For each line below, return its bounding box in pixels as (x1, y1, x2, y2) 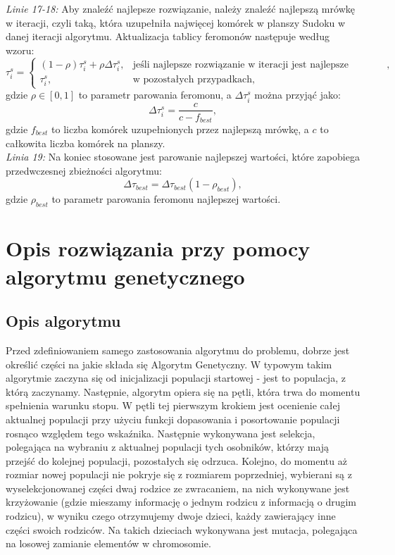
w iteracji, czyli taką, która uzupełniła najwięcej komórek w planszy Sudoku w (6, 15, 346, 30)
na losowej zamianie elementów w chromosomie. (6, 536, 211, 551)
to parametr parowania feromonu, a (78, 87, 232, 102)
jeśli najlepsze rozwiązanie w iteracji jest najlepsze (132, 59, 349, 70)
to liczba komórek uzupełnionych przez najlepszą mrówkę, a (51, 122, 309, 137)
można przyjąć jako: (254, 87, 341, 102)
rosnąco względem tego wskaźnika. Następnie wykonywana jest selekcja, (6, 425, 315, 440)
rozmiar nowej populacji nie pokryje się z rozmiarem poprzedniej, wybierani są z (6, 467, 352, 482)
